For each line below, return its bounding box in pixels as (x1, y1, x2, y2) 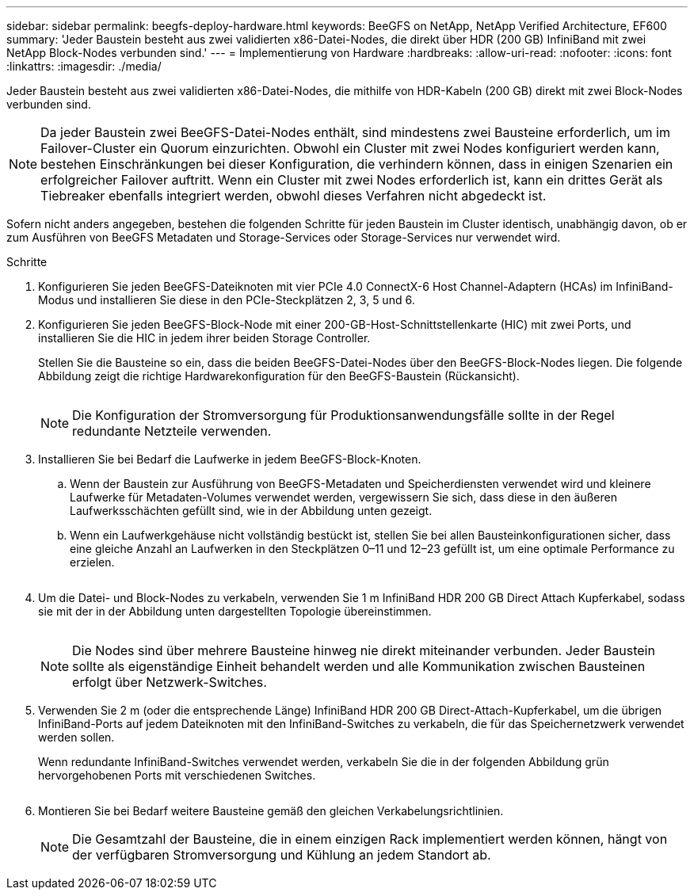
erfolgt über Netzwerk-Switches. (72, 674, 267, 690)
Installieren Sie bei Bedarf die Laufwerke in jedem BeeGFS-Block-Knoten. (38, 452, 421, 466)
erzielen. (70, 555, 115, 569)
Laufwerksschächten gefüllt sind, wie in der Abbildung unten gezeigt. (70, 504, 433, 517)
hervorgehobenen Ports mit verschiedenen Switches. (38, 768, 316, 782)
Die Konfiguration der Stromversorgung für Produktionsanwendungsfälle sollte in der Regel (72, 407, 615, 423)
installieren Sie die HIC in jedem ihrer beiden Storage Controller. (38, 331, 371, 345)
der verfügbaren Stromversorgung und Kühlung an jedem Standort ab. (72, 847, 491, 863)
